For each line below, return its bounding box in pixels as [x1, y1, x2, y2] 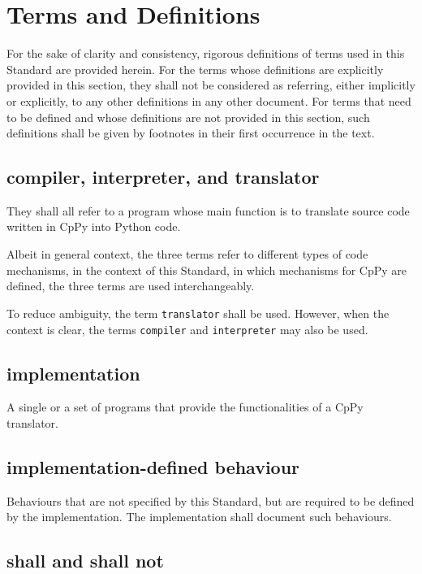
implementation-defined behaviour [6, 454, 300, 479]
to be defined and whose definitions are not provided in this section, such [6, 108, 370, 125]
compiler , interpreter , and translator [6, 164, 320, 189]
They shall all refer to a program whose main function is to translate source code [6, 202, 410, 219]
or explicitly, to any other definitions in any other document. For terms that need [6, 92, 411, 109]
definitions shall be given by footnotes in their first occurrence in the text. [6, 124, 375, 141]
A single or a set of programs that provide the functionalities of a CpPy [6, 398, 364, 415]
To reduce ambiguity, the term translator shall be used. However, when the [6, 304, 390, 321]
